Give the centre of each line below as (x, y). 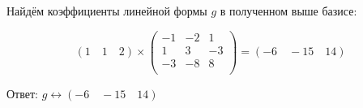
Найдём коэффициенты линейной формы (107, 11)
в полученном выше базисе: (288, 11)
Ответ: (22, 93)
